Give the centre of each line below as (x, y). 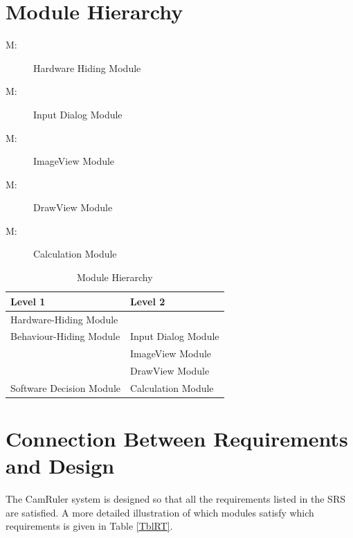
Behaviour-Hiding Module (65, 336)
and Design (60, 466)
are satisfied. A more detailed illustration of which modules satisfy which (160, 512)
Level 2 (147, 301)
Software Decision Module (65, 387)
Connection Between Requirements (177, 439)
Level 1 (28, 301)
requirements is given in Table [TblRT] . (89, 526)
